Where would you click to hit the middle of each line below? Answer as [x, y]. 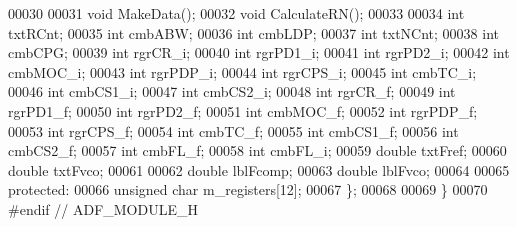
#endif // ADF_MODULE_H [103, 208]
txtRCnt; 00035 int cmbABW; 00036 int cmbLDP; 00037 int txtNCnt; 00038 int [253, 32]
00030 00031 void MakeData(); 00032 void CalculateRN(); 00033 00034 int [236, 13]
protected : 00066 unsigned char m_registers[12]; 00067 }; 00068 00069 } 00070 [248, 189]
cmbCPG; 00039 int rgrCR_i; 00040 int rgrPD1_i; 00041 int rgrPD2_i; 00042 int [259, 52]
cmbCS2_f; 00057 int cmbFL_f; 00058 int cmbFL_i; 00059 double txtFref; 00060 [257, 150]
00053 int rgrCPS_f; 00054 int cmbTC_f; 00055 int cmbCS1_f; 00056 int [233, 130]
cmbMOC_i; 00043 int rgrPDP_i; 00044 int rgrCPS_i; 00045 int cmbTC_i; [242, 71]
